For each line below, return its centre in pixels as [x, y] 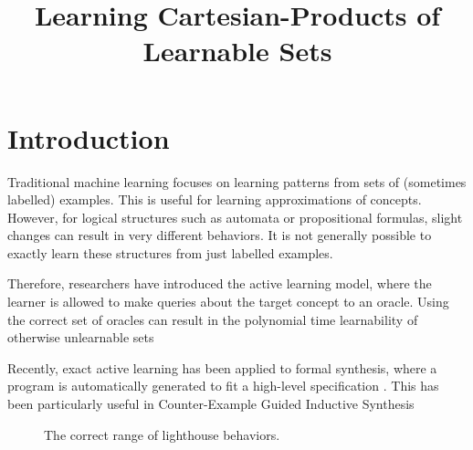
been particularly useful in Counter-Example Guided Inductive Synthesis [211, 404]
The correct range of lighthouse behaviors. [162, 434]
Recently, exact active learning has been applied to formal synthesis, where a [222, 367]
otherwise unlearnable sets [81, 337]
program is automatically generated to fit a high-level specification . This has [223, 386]
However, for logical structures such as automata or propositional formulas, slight [235, 217]
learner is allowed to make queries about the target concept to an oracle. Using [228, 302]
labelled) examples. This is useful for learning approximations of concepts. [215, 199]
